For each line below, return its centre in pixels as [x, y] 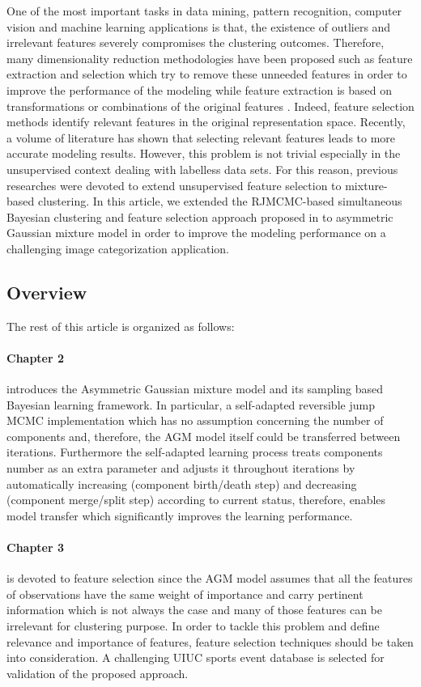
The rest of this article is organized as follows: [121, 326]
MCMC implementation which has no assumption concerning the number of [195, 420]
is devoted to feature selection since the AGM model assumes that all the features [210, 578]
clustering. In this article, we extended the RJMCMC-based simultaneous [220, 201]
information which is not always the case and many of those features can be [194, 610]
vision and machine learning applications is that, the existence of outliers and [199, 26]
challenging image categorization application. [118, 248]
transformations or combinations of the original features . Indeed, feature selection [210, 106]
